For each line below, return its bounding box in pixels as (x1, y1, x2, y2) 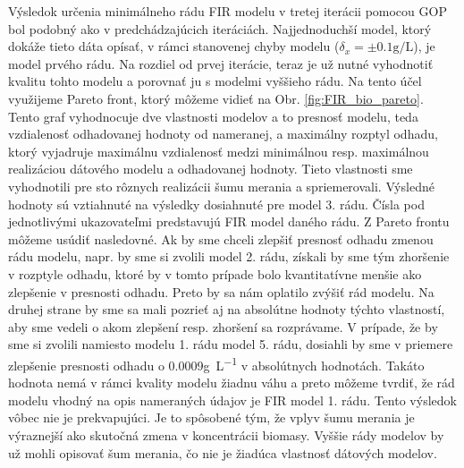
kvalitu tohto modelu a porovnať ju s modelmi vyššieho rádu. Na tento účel (8, 72, 422, 90)
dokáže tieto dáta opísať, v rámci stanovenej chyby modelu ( (8, 37, 340, 55)
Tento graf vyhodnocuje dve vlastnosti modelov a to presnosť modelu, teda (8, 106, 418, 125)
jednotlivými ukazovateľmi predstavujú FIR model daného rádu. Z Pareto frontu (8, 212, 450, 231)
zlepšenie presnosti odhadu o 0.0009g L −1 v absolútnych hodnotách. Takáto (8, 353, 425, 374)
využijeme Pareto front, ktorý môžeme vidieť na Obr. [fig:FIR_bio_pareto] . (8, 89, 424, 107)
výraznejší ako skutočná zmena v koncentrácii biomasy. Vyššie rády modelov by (8, 425, 444, 444)
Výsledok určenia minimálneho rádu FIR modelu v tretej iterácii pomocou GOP (8, 2, 447, 20)
